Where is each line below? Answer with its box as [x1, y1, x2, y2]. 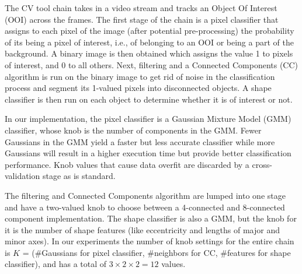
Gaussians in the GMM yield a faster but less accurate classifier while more [5, 135, 275, 147]
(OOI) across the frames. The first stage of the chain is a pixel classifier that [5, 13, 279, 25]
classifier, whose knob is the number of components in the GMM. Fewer [5, 124, 262, 136]
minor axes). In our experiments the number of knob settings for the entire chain [5, 235, 294, 247]
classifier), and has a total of [5, 258, 107, 270]
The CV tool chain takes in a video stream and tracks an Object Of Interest [5, 2, 277, 13]
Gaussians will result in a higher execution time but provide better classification [5, 147, 291, 159]
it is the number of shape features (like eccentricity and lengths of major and [5, 223, 280, 236]
